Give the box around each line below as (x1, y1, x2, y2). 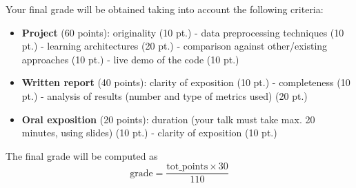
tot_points (166, 162, 208, 172)
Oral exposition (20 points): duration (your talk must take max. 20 (21, 112, 315, 126)
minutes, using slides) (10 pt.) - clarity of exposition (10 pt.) (21, 125, 277, 140)
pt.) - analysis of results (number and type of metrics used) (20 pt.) (21, 88, 308, 103)
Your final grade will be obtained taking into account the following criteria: (6, 2, 324, 16)
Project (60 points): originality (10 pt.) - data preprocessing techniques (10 (21, 25, 344, 39)
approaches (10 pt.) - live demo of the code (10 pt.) (21, 52, 239, 66)
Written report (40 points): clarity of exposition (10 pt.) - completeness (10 (21, 75, 350, 90)
